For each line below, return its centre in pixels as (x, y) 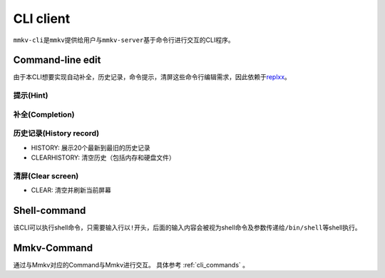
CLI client (42, 19)
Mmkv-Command (53, 248)
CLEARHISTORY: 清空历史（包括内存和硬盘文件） (103, 158)
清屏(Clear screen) (46, 176)
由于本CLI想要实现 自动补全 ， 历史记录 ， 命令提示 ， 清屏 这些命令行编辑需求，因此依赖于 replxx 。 (152, 77)
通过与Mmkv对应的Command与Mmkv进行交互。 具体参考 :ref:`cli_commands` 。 (131, 265)
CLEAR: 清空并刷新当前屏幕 (71, 190)
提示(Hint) (31, 96)
